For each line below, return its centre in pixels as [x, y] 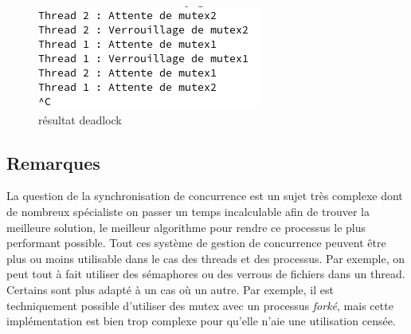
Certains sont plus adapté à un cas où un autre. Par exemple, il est [170, 289]
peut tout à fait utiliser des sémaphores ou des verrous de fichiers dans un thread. [206, 274]
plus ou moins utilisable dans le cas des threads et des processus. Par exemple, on [206, 258]
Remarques [53, 162]
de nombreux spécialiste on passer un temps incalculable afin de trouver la [188, 211]
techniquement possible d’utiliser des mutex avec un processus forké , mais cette [200, 305]
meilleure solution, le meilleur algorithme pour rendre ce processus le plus [186, 227]
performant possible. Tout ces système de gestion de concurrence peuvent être [196, 243]
